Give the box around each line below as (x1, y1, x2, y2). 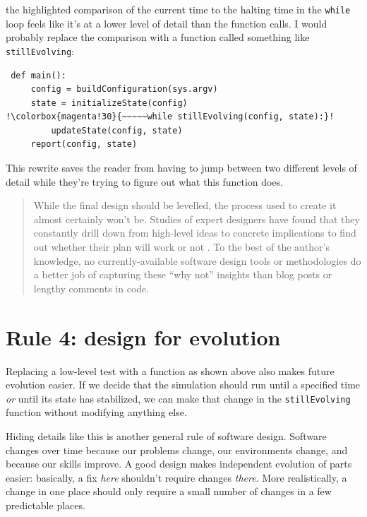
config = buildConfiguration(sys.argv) (30, 84, 218, 95)
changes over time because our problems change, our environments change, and (6, 442, 348, 457)
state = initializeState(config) (30, 97, 188, 108)
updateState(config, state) (51, 125, 183, 136)
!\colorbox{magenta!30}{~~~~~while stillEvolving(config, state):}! (6, 112, 335, 122)
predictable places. (6, 497, 85, 512)
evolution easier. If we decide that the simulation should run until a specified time (6, 377, 361, 392)
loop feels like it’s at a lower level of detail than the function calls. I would (6, 16, 327, 30)
